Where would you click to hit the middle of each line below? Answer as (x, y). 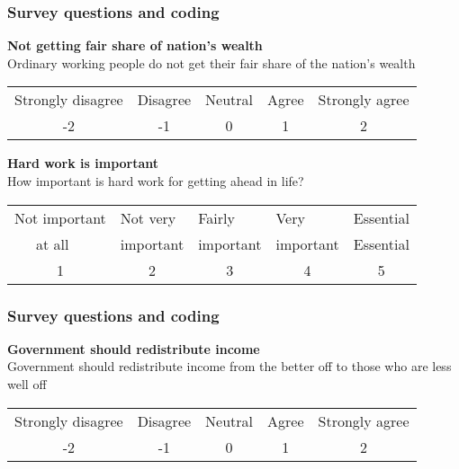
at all (53, 243)
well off (27, 384)
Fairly (216, 217)
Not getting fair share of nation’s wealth (135, 45)
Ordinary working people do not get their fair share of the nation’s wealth (211, 62)
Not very (148, 217)
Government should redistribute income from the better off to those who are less (229, 366)
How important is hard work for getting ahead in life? (156, 181)
